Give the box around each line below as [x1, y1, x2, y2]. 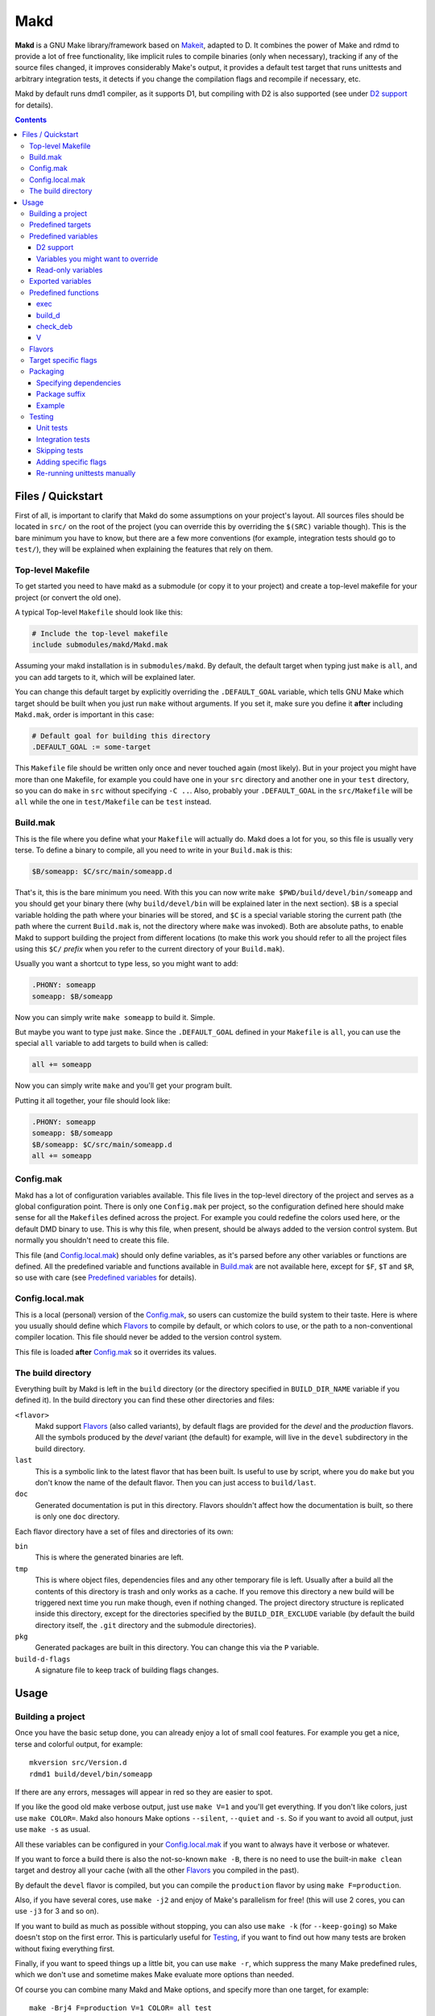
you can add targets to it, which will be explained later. [14, 672, 196, 681]
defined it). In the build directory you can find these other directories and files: [14, 1395, 275, 1405]
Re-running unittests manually [36, 469, 136, 477]
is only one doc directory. [35, 1512, 120, 1522]
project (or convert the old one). [14, 593, 121, 602]
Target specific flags [29, 356, 97, 365]
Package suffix [36, 389, 86, 399]
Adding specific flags [36, 456, 107, 467]
